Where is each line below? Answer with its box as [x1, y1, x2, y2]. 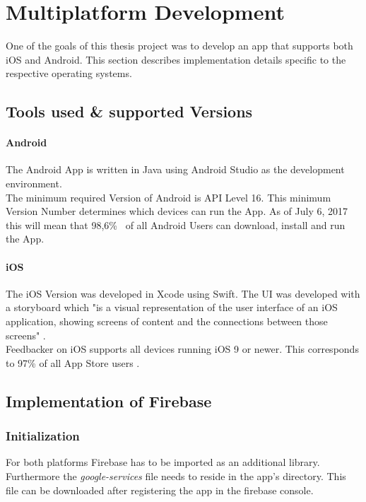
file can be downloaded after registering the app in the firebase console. [6, 482, 314, 497]
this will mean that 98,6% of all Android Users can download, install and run [6, 217, 346, 232]
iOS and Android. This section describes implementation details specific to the [6, 52, 346, 66]
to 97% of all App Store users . [6, 355, 140, 370]
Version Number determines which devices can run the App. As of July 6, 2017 [6, 204, 348, 218]
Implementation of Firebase [6, 390, 212, 411]
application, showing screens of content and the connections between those [6, 314, 328, 329]
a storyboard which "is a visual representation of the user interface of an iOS [6, 300, 338, 315]
